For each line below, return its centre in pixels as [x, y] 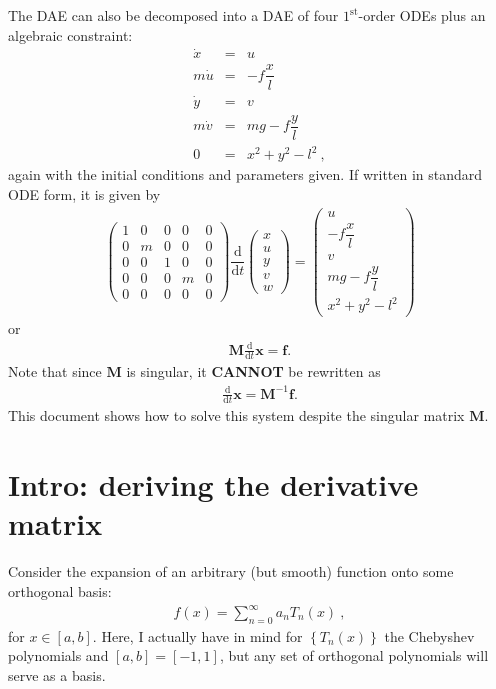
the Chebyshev [429, 635]
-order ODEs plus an [422, 15]
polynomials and [58, 655]
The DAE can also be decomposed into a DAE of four [173, 15]
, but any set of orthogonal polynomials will [354, 655]
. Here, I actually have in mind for [197, 635]
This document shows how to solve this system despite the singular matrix [236, 415]
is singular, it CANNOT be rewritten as [253, 371]
